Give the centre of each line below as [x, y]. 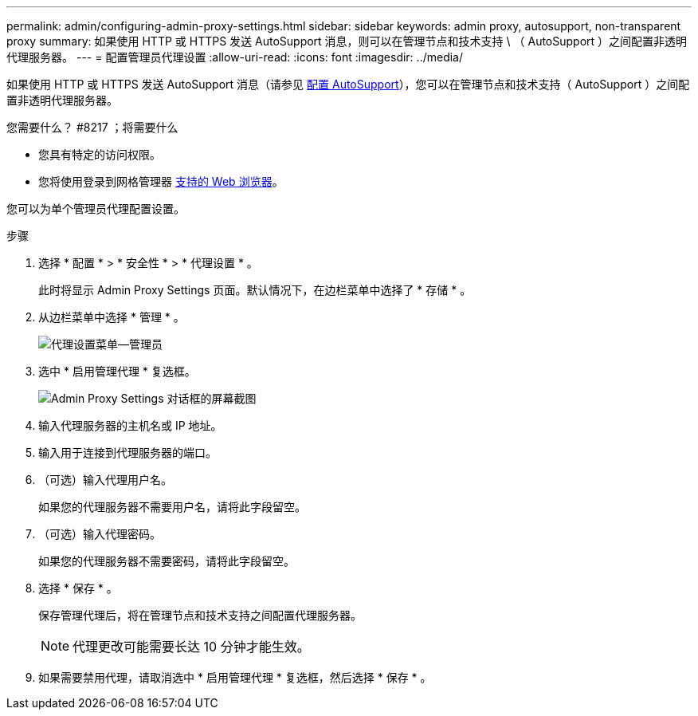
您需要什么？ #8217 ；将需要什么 [92, 127]
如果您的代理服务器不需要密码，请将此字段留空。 [167, 561]
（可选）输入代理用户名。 [105, 480]
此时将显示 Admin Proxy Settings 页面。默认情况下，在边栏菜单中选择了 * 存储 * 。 [255, 290]
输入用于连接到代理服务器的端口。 [127, 452]
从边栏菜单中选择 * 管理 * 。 [112, 317]
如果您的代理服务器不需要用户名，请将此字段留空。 [172, 507]
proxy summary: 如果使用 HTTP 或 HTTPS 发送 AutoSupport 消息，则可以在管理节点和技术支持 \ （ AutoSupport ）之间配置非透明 [347, 41]
